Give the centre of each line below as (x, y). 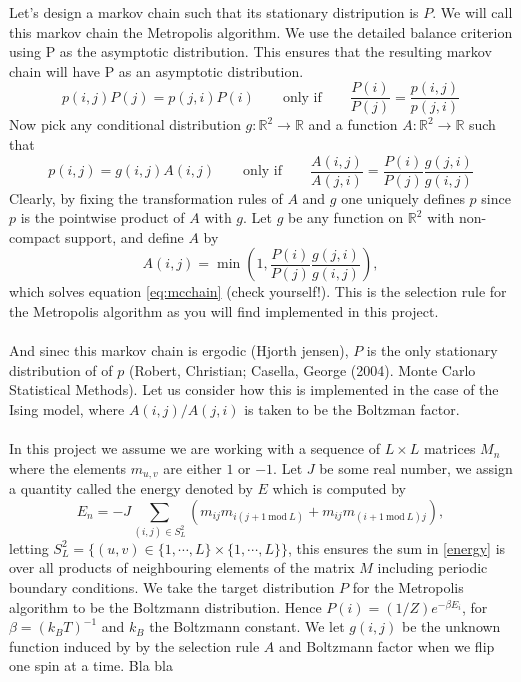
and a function (353, 124)
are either (192, 467)
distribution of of (61, 369)
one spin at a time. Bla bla (91, 665)
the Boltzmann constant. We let (247, 626)
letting (29, 547)
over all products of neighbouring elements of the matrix (182, 567)
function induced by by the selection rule (134, 645)
